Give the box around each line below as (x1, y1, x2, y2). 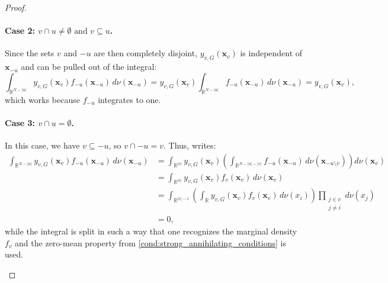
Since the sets (5, 47, 54, 59)
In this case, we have (5, 139, 80, 151)
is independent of (240, 47, 303, 59)
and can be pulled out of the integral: (21, 60, 157, 73)
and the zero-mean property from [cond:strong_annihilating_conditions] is (15, 236, 286, 249)
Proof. (5, 1, 27, 13)
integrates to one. (98, 93, 161, 105)
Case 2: (5, 24, 36, 37)
